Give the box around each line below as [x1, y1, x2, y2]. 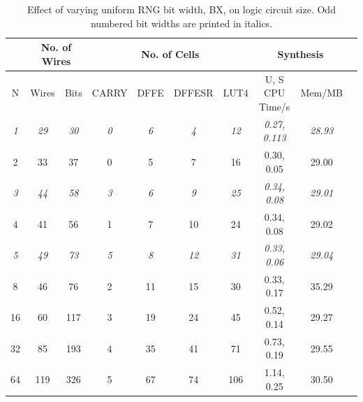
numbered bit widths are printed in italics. [90, 15, 273, 30]
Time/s [258, 99, 290, 113]
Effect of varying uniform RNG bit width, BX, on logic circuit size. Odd [27, 2, 336, 16]
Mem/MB [300, 85, 343, 100]
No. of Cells [141, 46, 200, 61]
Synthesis [277, 46, 324, 61]
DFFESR [173, 85, 214, 100]
